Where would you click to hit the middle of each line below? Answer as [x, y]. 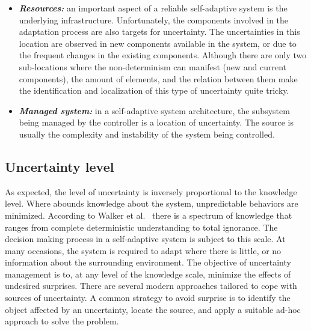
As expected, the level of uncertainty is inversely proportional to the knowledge [151, 191]
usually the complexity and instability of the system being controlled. [147, 134]
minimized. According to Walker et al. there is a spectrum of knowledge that [149, 215]
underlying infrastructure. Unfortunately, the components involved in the [154, 20]
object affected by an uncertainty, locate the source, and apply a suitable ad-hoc [153, 309]
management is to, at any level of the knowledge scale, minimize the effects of [148, 274]
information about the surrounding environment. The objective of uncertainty [148, 262]
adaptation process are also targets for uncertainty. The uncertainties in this [159, 32]
